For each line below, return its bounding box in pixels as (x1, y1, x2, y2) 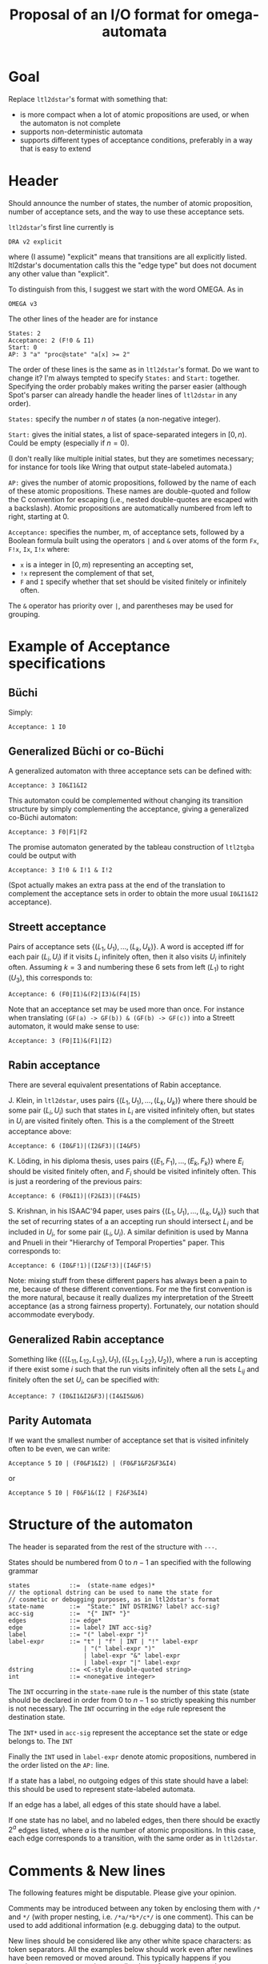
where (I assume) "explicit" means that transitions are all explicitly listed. (8, 252, 247, 261)
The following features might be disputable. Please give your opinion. (8, 1888, 237, 1898)
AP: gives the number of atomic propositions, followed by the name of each (8, 477, 257, 487)
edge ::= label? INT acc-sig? (8, 1624, 152, 1632)
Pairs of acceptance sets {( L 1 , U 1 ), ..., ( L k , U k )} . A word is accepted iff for (8, 941, 244, 953)
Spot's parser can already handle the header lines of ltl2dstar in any (8, 390, 238, 400)
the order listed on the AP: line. (8, 1760, 110, 1769)
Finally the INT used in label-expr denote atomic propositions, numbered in (8, 1752, 257, 1761)
